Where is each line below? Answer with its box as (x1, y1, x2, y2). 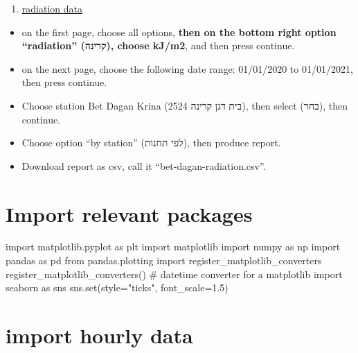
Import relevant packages (6, 199, 253, 227)
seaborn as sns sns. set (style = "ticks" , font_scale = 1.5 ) (6, 280, 229, 295)
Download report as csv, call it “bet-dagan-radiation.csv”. (21, 158, 266, 173)
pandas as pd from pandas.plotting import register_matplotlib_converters (6, 253, 322, 268)
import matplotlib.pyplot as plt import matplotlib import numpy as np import (6, 239, 341, 254)
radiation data (21, 1, 82, 15)
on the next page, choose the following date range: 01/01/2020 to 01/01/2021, (21, 61, 353, 76)
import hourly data (6, 321, 193, 350)
